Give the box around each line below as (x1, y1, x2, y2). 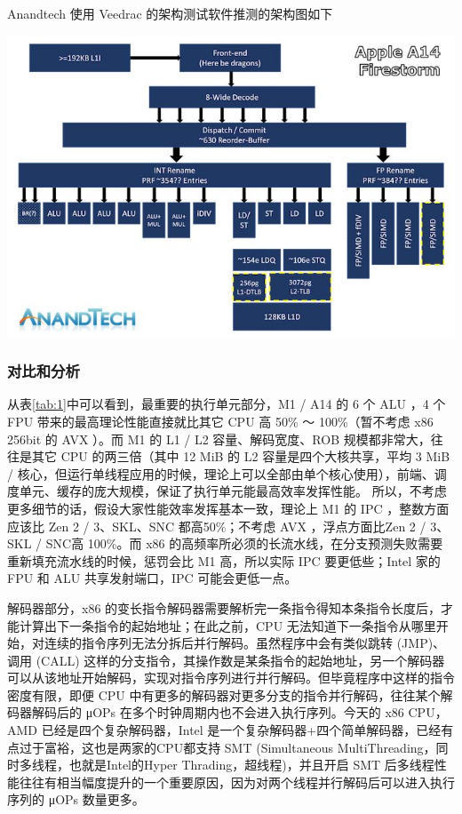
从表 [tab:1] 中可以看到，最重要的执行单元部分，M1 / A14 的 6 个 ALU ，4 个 (7, 395, 446, 413)
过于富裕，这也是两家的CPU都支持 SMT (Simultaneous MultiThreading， (19, 738, 436, 756)
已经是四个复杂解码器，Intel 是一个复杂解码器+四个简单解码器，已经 (41, 721, 442, 739)
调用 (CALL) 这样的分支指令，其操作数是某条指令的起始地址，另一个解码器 (7, 650, 445, 669)
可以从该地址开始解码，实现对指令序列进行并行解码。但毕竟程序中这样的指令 (7, 668, 455, 687)
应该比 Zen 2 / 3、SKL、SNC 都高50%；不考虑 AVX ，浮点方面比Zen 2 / (7, 516, 426, 535)
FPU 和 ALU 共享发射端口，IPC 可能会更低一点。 (7, 569, 298, 587)
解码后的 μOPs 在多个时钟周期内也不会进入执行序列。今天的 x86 (31, 703, 404, 722)
